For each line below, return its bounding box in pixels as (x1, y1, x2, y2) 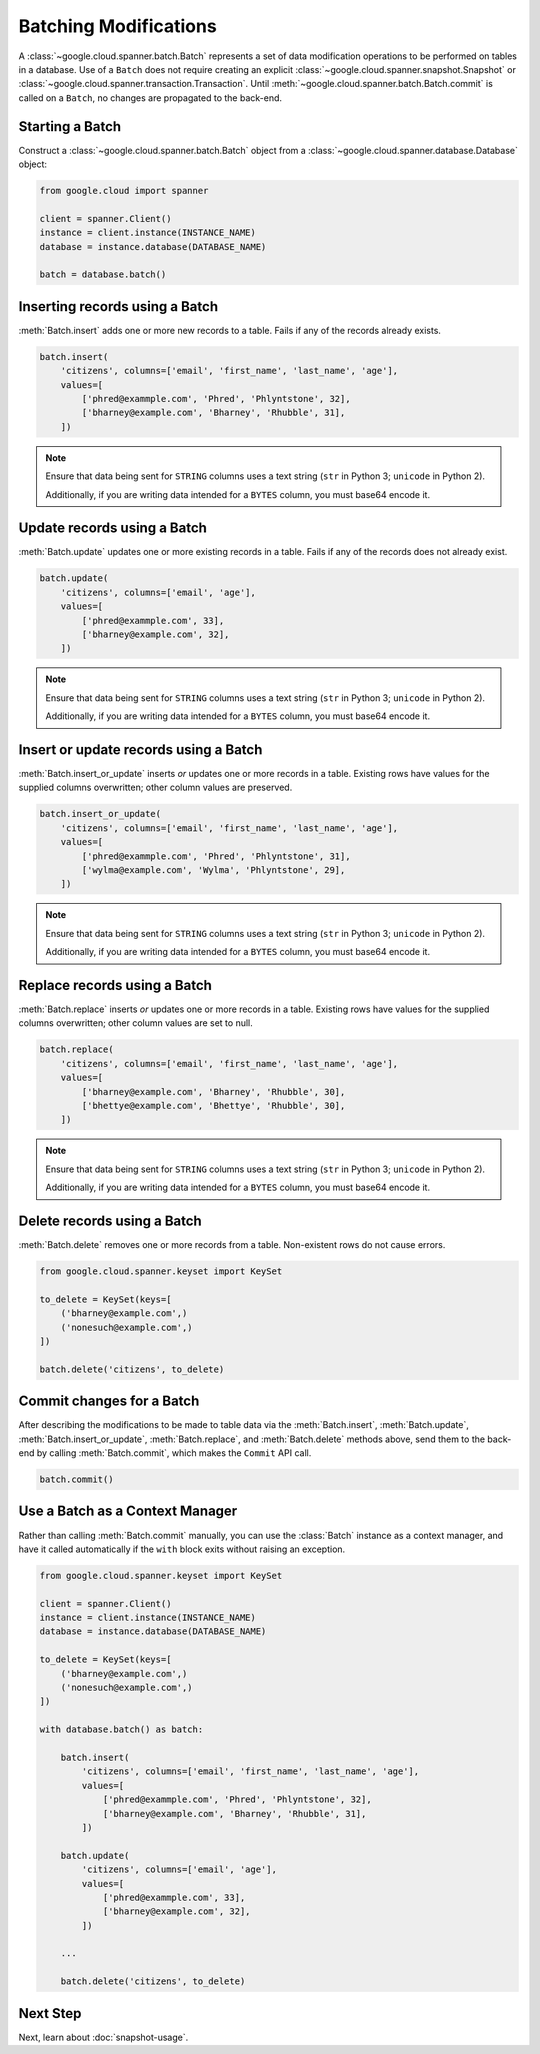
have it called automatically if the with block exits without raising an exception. (18, 1543, 346, 1555)
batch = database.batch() (39, 269, 167, 280)
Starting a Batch (18, 118, 122, 135)
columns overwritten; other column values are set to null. (18, 1017, 254, 1029)
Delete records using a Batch (18, 1212, 202, 1229)
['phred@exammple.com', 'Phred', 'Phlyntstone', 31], (81, 850, 351, 862)
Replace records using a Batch (18, 976, 212, 994)
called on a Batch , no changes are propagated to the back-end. (18, 91, 283, 104)
